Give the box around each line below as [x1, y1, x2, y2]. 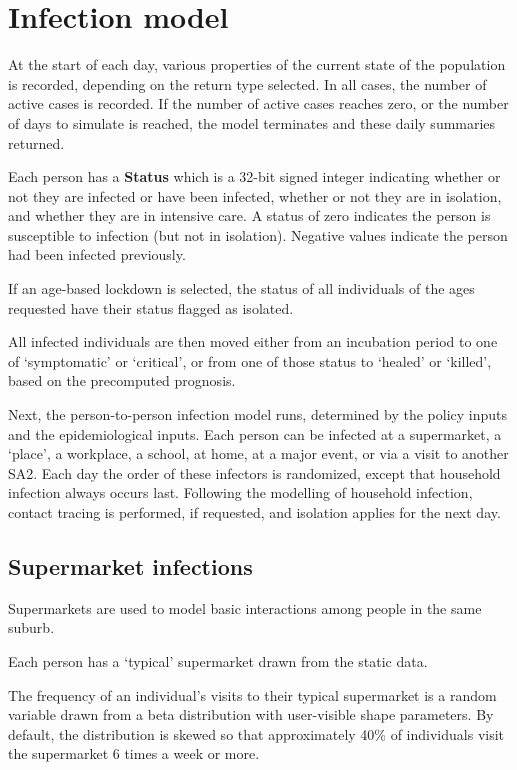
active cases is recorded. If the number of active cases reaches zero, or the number [8, 93, 509, 114]
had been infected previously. [8, 244, 186, 265]
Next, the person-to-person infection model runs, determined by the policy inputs [8, 404, 508, 425]
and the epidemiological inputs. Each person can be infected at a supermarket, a [8, 423, 502, 444]
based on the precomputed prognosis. [8, 370, 236, 391]
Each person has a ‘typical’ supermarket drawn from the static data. [8, 650, 428, 671]
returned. [8, 132, 65, 153]
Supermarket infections [8, 550, 253, 581]
